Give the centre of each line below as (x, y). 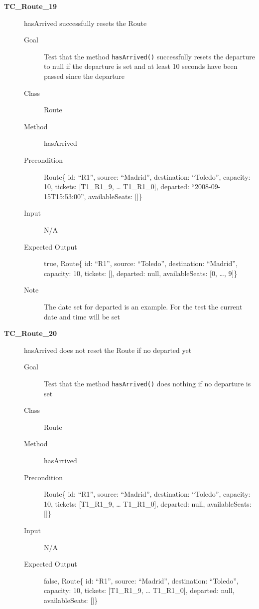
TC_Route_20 (30, 333)
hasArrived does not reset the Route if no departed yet (108, 350)
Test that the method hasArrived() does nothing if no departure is (147, 383)
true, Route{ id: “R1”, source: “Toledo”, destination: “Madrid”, (141, 263)
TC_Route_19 (30, 6)
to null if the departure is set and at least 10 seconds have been (141, 66)
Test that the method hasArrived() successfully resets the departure (150, 56)
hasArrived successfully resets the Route (85, 23)
